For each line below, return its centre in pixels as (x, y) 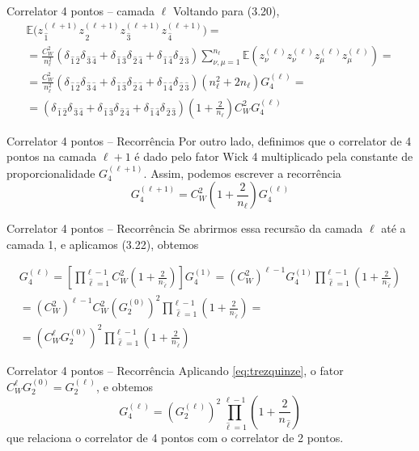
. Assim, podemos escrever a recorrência (242, 173)
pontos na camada (52, 156)
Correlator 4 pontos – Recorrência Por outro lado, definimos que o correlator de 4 (209, 140)
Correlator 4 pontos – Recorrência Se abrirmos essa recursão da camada (185, 228)
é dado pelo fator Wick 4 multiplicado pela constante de (274, 156)
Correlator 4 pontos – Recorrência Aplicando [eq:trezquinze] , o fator (175, 370)
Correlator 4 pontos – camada (80, 11)
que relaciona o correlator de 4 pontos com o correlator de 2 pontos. (175, 438)
